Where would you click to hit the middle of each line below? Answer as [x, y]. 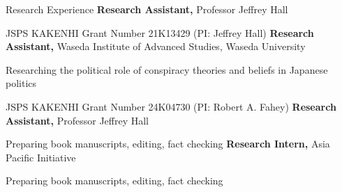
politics [21, 83]
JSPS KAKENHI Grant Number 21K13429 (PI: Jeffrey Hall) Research [160, 32]
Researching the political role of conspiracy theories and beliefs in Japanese [167, 69]
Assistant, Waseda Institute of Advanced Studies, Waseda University [156, 46]
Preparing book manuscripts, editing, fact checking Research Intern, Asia [168, 144]
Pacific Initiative [41, 157]
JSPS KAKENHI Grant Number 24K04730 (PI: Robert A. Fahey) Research [171, 106]
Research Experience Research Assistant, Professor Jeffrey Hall [147, 9]
